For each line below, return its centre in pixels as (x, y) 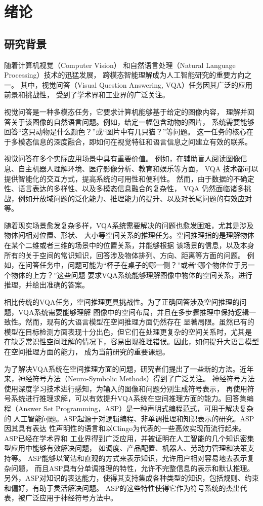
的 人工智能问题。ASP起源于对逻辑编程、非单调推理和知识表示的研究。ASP (129, 418)
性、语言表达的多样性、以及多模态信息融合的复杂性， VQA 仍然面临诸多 (124, 188)
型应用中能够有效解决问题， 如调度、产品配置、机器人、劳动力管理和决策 (126, 448)
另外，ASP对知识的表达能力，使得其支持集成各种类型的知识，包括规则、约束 (131, 478)
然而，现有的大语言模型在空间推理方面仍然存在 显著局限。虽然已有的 (140, 322)
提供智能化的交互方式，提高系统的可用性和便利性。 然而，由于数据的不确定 (129, 178)
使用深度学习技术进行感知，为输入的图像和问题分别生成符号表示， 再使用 (126, 388)
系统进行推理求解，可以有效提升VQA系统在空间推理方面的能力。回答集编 (132, 398)
